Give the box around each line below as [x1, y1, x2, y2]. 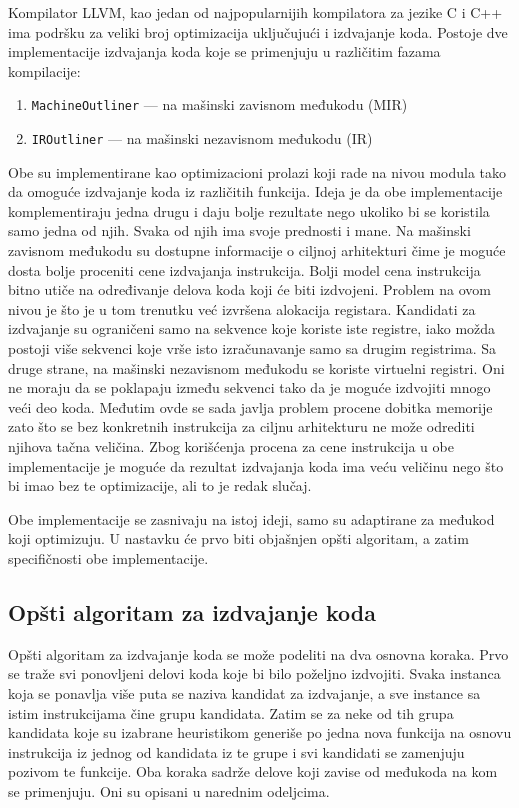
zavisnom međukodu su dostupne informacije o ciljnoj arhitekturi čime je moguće [8, 240, 506, 261]
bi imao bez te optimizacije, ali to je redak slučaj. [8, 475, 312, 496]
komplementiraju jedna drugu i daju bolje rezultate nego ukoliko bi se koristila [8, 200, 490, 221]
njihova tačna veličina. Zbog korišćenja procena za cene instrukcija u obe [8, 436, 454, 456]
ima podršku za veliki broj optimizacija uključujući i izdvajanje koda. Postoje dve [8, 21, 508, 42]
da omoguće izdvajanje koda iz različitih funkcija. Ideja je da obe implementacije [8, 181, 503, 202]
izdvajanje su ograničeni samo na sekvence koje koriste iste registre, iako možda [8, 318, 496, 339]
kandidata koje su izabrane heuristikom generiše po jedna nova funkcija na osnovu [8, 722, 512, 743]
